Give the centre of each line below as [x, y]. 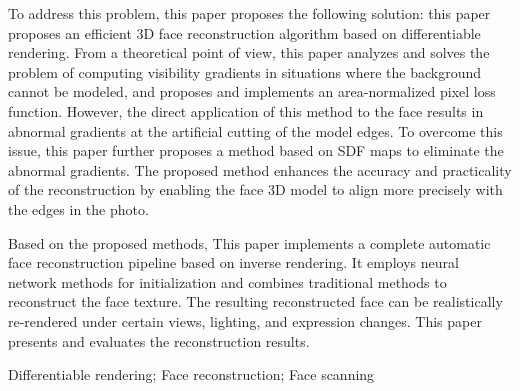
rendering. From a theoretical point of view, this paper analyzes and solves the [249, 52]
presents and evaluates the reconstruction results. [159, 340]
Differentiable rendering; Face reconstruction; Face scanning [191, 374]
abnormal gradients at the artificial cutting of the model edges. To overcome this [255, 130]
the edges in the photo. [78, 208]
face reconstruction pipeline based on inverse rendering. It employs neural [233, 262]
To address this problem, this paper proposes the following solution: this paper [249, 13]
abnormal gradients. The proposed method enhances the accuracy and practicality [260, 169]
